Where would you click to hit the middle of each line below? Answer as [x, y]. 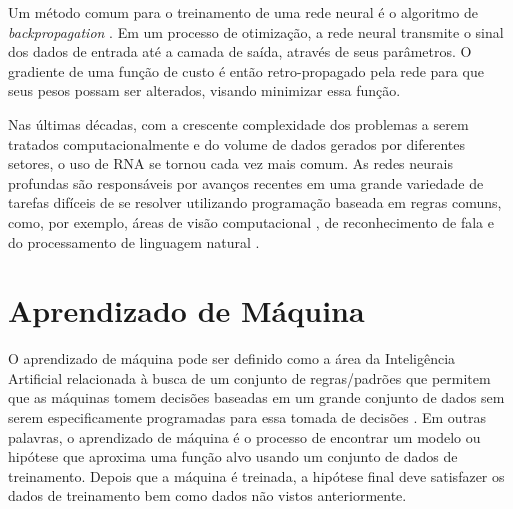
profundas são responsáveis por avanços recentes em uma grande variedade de [246, 182]
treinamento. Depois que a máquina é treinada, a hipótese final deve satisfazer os [256, 475]
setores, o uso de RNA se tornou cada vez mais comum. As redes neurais [230, 163]
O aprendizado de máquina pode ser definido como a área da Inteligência [232, 358]
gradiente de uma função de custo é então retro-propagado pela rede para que [246, 70]
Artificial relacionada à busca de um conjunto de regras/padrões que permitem [249, 377]
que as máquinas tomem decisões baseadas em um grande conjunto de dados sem [256, 397]
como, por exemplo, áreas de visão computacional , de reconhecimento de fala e [251, 221]
